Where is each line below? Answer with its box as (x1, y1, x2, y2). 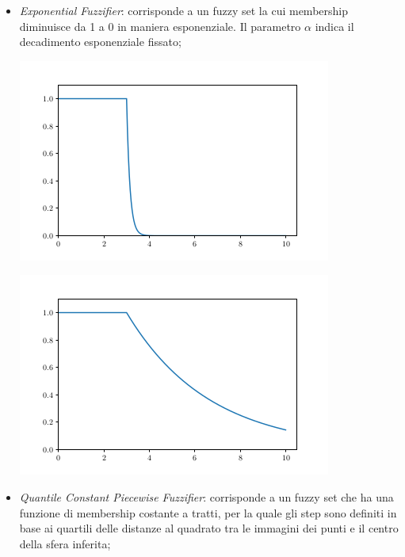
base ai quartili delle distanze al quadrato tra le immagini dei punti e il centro (19, 520, 399, 536)
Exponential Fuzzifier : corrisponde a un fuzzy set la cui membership (19, 2, 348, 18)
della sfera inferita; (19, 535, 111, 551)
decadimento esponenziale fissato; (19, 33, 181, 50)
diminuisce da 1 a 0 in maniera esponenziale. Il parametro (19, 17, 301, 34)
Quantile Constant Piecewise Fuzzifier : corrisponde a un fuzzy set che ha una (19, 488, 394, 505)
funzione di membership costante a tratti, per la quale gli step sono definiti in (19, 504, 397, 521)
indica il (315, 17, 354, 34)
